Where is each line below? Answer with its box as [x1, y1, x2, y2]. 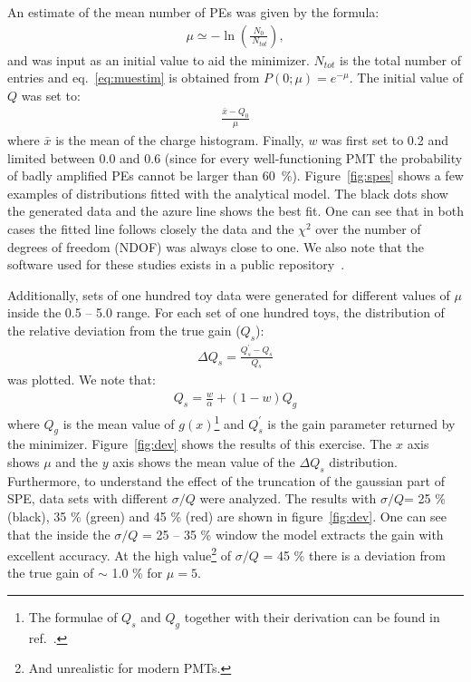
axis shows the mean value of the [112, 452, 295, 471]
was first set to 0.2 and [322, 131, 448, 150]
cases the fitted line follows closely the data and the [7, 219, 294, 239]
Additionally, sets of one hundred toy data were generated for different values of [7, 285, 450, 304]
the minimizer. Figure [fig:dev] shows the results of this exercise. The [7, 434, 392, 453]
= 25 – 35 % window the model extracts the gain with [142, 524, 444, 543]
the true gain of [7, 563, 94, 582]
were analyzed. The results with [199, 489, 377, 508]
